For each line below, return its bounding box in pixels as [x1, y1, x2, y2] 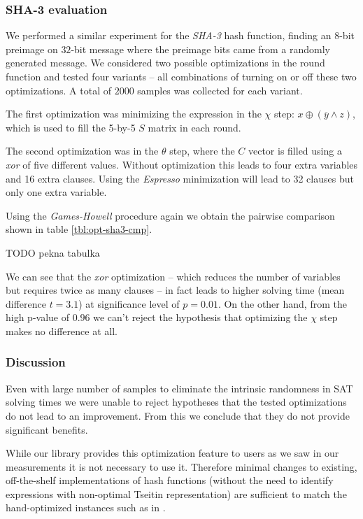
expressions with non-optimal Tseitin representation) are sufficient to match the [6, 486, 347, 501]
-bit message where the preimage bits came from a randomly [71, 41, 330, 56]
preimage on [6, 41, 58, 56]
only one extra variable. [6, 185, 107, 199]
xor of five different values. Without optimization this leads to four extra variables [6, 157, 358, 171]
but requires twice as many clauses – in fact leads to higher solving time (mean [6, 283, 345, 297]
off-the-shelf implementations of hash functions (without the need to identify [6, 473, 334, 488]
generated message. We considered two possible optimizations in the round [6, 55, 325, 70]
